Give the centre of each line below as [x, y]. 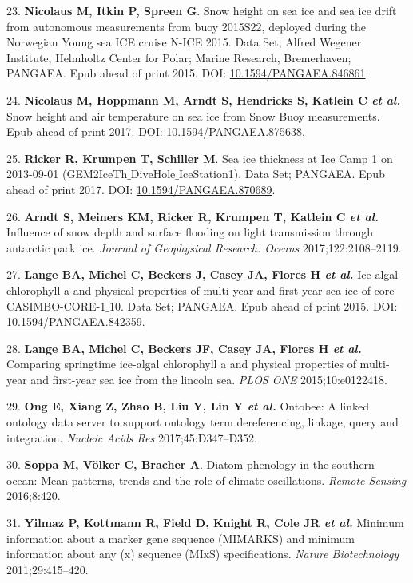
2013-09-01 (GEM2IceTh [67, 174]
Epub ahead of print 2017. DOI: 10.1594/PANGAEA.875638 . [156, 131]
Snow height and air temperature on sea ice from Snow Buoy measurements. [193, 115]
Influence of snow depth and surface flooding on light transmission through [190, 232]
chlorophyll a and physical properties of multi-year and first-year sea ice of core [201, 290]
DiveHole [153, 174]
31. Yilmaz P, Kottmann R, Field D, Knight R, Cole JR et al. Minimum [205, 523]
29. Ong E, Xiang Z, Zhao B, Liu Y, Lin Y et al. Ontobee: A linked [188, 406]
